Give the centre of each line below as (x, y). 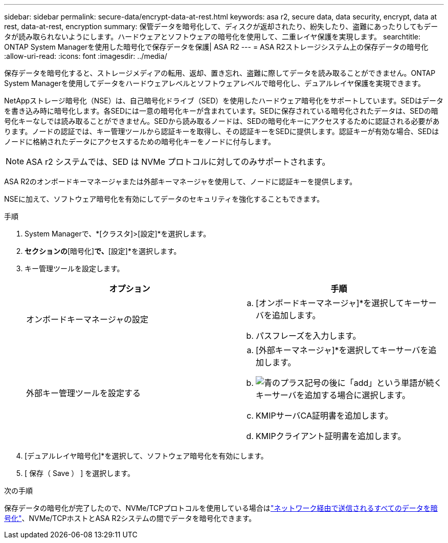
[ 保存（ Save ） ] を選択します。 (80, 473)
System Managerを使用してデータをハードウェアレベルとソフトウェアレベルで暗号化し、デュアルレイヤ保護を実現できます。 (215, 83)
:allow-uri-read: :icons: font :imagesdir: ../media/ (86, 56)
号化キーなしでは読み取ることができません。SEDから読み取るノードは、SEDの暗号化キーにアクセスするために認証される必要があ (222, 121)
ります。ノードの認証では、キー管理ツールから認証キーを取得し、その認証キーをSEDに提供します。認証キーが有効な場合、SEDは (222, 131)
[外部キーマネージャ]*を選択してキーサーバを (342, 350)
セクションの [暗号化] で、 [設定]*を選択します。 (103, 251)
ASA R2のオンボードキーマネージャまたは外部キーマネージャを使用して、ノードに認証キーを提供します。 (181, 181)
